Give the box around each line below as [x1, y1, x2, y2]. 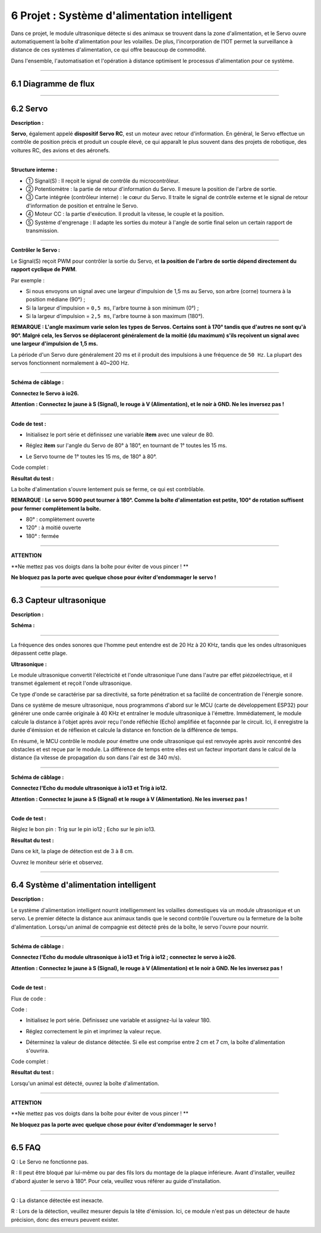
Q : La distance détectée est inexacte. [11, 1197, 104, 1204]
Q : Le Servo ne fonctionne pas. [11, 1158, 89, 1165]
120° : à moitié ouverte [26, 524, 81, 531]
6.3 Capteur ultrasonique [11, 595, 106, 605]
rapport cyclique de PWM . [11, 266, 77, 273]
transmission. [26, 227, 59, 234]
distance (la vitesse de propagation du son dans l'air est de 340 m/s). [11, 754, 181, 761]
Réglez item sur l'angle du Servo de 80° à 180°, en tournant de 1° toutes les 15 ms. [26, 442, 227, 449]
